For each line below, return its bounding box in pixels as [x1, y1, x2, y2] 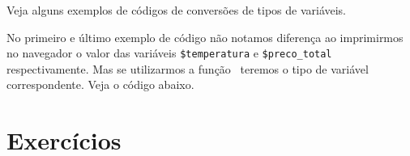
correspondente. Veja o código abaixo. [6, 76, 194, 93]
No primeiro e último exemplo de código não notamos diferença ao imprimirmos [6, 28, 404, 45]
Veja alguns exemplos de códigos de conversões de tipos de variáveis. [6, 2, 347, 18]
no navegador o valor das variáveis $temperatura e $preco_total [6, 44, 332, 61]
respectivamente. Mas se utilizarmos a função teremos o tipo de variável [6, 60, 369, 77]
